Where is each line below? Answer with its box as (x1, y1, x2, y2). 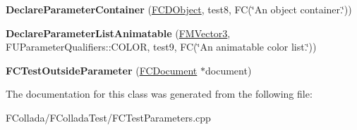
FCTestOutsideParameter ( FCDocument (6, 63, 198, 77)
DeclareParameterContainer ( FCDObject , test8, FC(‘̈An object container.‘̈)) (6, 2, 352, 16)
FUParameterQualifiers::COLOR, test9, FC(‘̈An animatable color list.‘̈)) (6, 39, 317, 54)
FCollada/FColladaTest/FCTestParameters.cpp (6, 110, 211, 124)
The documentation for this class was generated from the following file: (6, 86, 313, 101)
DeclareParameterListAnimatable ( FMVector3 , (6, 25, 231, 40)
